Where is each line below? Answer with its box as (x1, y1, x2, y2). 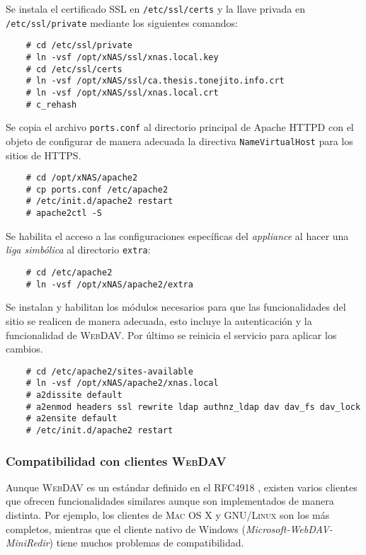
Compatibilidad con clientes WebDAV (6, 452, 227, 469)
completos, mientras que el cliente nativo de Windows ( (6, 521, 246, 536)
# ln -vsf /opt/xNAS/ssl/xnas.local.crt (25, 87, 219, 98)
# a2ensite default (25, 413, 118, 424)
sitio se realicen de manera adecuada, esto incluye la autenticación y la (6, 313, 312, 328)
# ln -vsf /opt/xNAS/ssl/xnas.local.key (25, 52, 219, 62)
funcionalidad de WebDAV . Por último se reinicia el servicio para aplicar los (6, 327, 337, 342)
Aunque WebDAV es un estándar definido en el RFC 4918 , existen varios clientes (6, 479, 358, 494)
